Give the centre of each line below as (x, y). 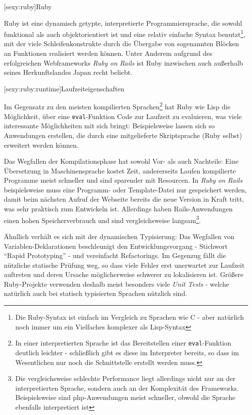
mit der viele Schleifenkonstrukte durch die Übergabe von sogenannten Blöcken (122, 43)
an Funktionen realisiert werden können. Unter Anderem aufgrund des (108, 53)
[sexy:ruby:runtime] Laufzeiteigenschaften (64, 88)
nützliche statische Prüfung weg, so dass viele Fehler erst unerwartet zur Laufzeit (124, 265)
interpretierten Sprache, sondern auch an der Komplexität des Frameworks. (127, 388)
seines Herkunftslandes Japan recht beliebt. (68, 72)
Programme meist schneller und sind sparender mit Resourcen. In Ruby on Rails (123, 180)
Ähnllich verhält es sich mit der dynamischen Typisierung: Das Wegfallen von (119, 236)
